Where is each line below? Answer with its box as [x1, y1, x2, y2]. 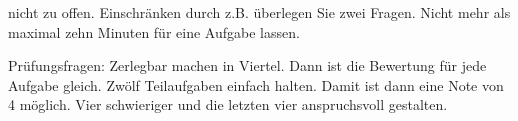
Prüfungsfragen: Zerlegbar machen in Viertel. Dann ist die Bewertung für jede [8, 55, 487, 76]
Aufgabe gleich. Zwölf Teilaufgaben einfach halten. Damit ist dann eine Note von [8, 74, 504, 95]
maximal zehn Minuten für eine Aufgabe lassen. [8, 21, 300, 42]
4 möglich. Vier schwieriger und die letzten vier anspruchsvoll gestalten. [8, 94, 448, 115]
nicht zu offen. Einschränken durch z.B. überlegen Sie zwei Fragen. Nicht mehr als [8, 2, 511, 22]
